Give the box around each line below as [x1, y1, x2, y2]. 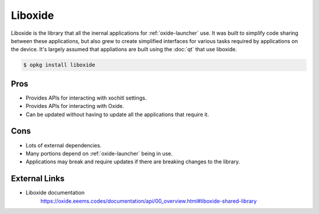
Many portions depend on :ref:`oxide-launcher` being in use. [25, 150, 173, 157]
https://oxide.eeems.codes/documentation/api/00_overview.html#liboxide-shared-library [40, 197, 257, 205]
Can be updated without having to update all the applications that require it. [25, 111, 209, 118]
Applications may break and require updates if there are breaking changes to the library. [25, 158, 240, 165]
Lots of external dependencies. [25, 141, 102, 149]
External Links [11, 174, 65, 184]
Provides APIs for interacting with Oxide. [25, 103, 124, 110]
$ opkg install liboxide [23, 62, 96, 68]
